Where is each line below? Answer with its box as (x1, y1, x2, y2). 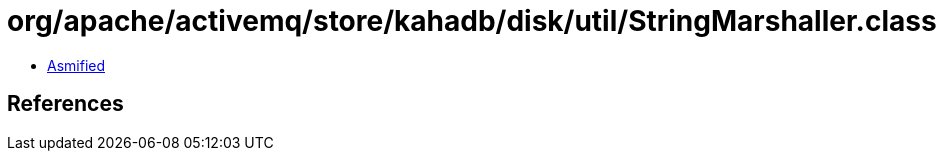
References (7, 91, 124, 117)
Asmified (47, 56, 106, 74)
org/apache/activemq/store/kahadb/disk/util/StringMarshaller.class (7, 4, 937, 38)
